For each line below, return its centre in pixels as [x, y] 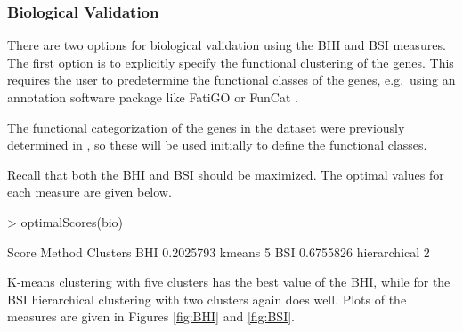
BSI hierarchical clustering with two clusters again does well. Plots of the [207, 299]
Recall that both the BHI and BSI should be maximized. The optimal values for [226, 174]
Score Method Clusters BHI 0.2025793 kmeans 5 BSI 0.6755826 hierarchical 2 [219, 251]
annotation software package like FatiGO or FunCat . [153, 97]
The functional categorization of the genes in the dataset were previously [206, 127]
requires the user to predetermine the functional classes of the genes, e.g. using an [231, 80]
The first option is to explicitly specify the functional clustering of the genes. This [231, 62]
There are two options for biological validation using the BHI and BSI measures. [227, 45]
